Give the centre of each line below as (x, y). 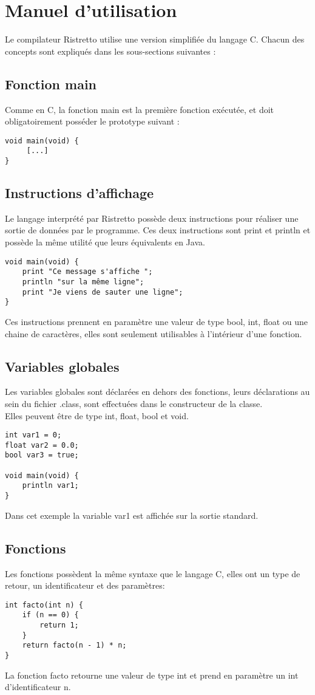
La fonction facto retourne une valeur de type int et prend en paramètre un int (152, 675)
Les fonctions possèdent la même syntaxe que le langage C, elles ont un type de (153, 573)
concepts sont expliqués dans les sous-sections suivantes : (110, 51)
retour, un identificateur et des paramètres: (85, 585)
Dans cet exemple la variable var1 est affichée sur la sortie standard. (132, 515)
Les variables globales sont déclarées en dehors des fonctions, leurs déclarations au (157, 392)
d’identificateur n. (38, 687)
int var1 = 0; (33, 435)
